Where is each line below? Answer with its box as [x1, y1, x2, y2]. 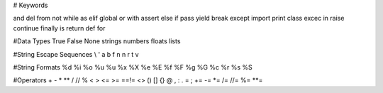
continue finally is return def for [13, 23, 106, 32]
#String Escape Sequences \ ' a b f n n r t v [13, 50, 139, 58]
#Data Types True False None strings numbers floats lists [13, 37, 181, 45]
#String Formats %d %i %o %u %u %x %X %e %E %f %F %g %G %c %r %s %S [13, 62, 253, 71]
